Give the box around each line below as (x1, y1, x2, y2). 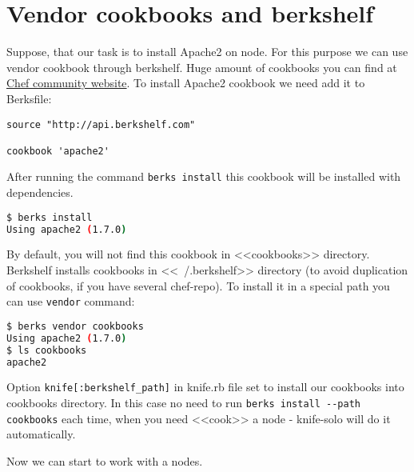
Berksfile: (6, 90, 52, 106)
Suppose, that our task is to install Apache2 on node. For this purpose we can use (6, 43, 408, 60)
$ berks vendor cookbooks (6, 320, 144, 332)
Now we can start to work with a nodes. (6, 452, 203, 469)
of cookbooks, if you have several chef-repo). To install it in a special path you (6, 277, 390, 294)
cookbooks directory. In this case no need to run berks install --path (6, 394, 360, 411)
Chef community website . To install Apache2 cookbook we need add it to (6, 74, 365, 91)
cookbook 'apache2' (6, 145, 109, 157)
